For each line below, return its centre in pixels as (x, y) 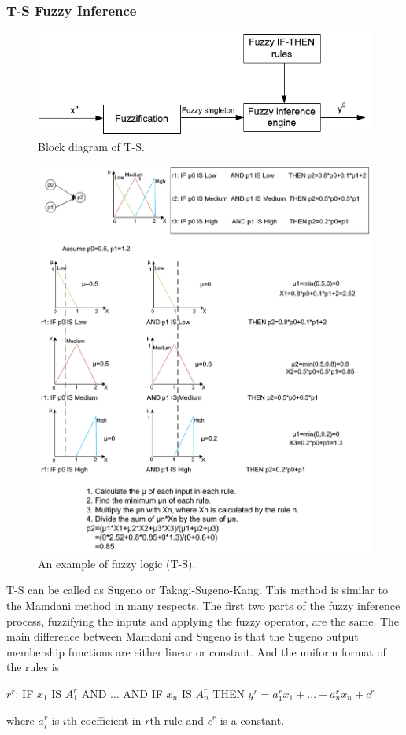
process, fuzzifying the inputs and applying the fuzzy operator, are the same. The (203, 621)
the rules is (33, 667)
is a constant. (252, 720)
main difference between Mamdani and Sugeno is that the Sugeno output (183, 636)
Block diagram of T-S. (91, 146)
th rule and (177, 720)
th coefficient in (104, 720)
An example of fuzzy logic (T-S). (117, 563)
